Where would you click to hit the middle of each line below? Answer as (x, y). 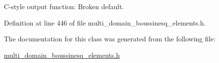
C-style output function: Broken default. (64, 6)
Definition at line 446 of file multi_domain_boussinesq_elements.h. (105, 22)
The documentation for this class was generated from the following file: (110, 39)
